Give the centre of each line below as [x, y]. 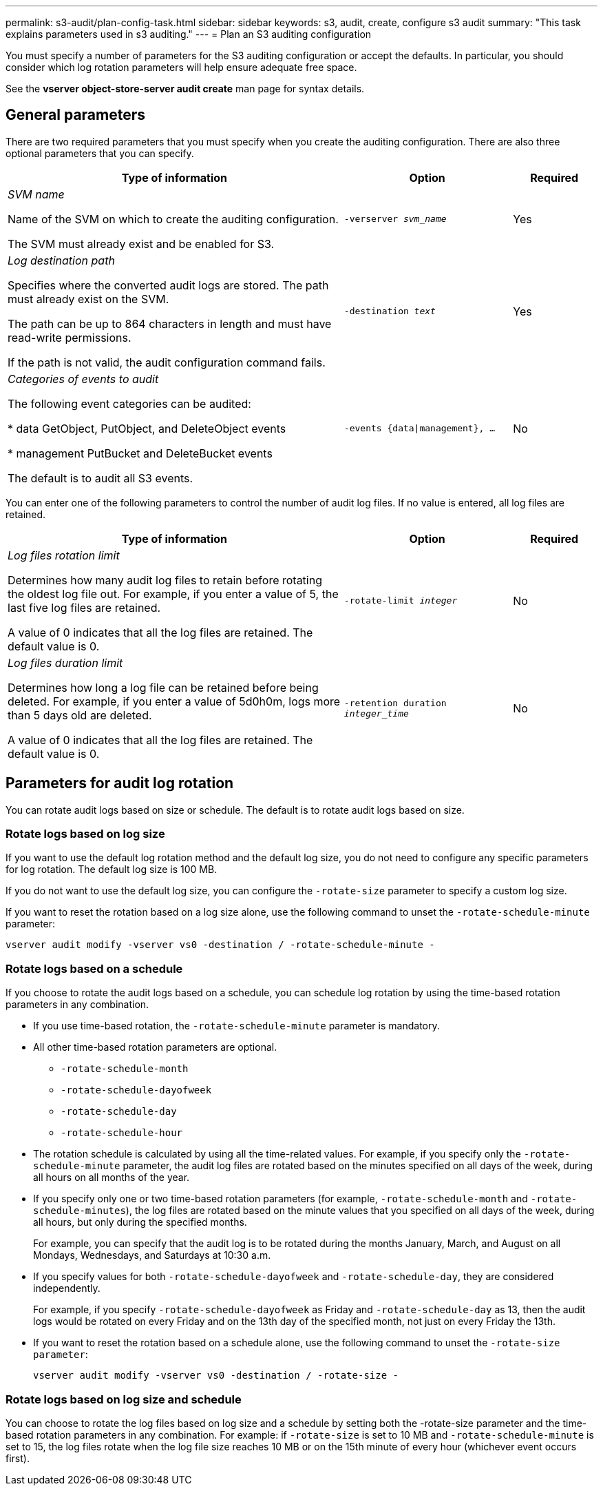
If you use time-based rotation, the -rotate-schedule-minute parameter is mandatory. [236, 1026]
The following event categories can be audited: [129, 403]
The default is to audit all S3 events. [100, 478]
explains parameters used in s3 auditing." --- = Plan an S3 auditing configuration [189, 34]
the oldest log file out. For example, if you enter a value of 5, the [173, 594]
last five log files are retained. [84, 607]
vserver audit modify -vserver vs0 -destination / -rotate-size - [216, 1376]
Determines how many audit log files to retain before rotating [165, 580]
